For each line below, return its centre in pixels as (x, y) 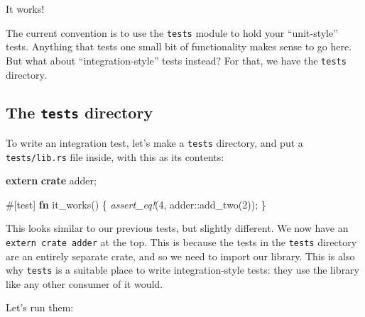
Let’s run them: (40, 307)
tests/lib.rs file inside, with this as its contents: (115, 156)
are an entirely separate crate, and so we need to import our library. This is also (180, 256)
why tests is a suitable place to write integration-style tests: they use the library (182, 270)
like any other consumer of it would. (85, 283)
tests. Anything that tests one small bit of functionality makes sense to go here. (179, 46)
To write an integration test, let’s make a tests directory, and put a (154, 142)
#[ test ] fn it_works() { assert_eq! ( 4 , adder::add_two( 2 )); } (136, 204)
